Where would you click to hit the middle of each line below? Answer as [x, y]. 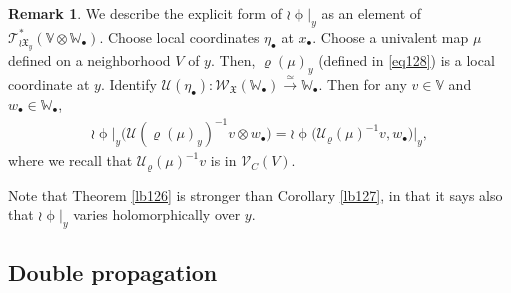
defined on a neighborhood [89, 60]
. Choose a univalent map [390, 36]
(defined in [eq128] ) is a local [406, 60]
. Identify [128, 84]
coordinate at [49, 84]
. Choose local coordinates [179, 36]
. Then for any [362, 84]
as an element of [371, 13]
